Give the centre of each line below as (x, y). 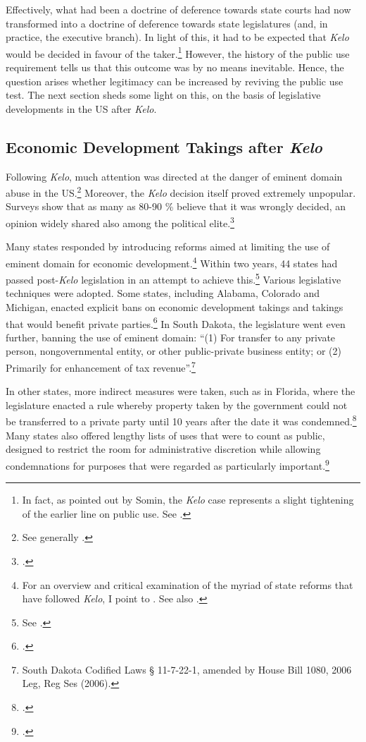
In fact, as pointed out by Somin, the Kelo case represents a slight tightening (188, 500)
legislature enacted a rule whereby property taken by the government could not (177, 405)
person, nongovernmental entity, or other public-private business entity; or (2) (173, 351)
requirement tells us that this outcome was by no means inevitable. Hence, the (175, 67)
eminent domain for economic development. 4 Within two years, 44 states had (172, 262)
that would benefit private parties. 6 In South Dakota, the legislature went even (176, 322)
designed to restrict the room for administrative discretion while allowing (163, 449)
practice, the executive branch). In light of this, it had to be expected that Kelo (177, 37)
